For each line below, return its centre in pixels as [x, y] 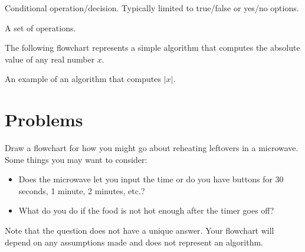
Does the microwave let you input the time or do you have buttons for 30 [151, 179]
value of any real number [50, 59]
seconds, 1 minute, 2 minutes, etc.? [82, 190]
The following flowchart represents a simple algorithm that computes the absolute [152, 48]
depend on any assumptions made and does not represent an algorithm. [134, 242]
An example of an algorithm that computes [83, 79]
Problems [44, 120]
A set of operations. [40, 27]
